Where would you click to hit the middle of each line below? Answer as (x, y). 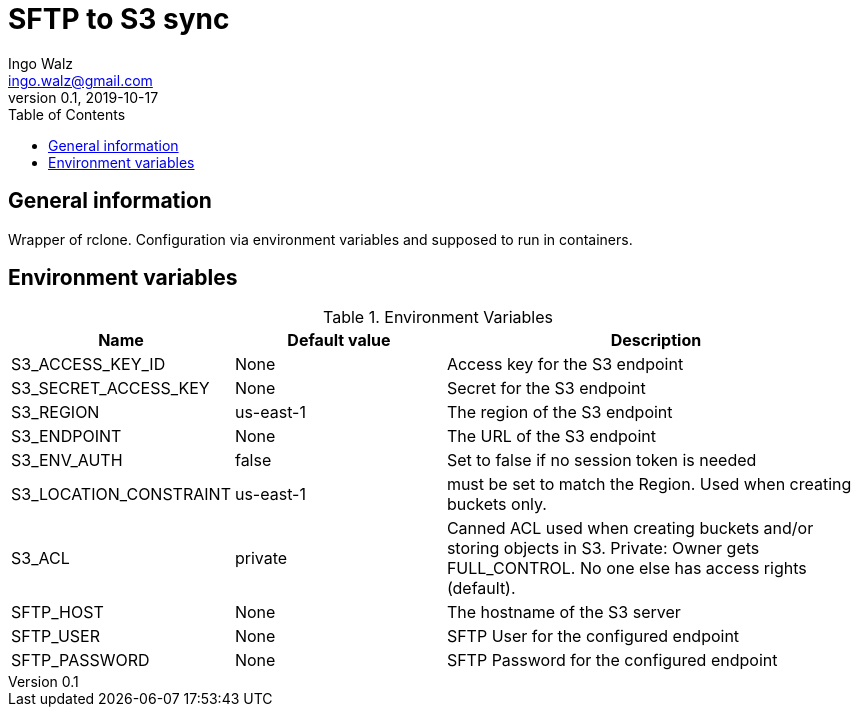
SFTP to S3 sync (119, 19)
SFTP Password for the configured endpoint (612, 660)
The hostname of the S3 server (563, 612)
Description (656, 340)
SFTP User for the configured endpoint (593, 636)
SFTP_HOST (57, 612)
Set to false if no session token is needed (601, 460)
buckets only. (496, 504)
